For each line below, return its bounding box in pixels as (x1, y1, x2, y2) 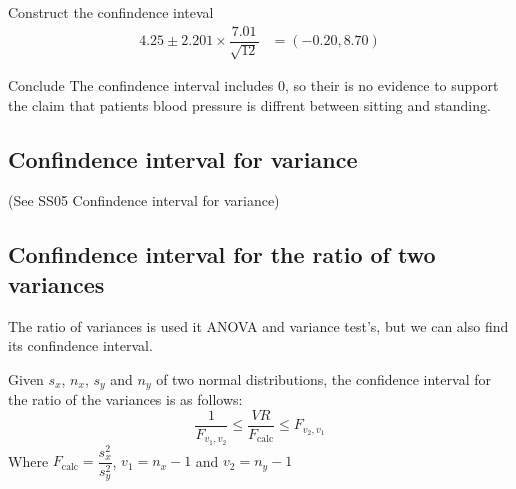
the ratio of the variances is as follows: (8, 389, 243, 410)
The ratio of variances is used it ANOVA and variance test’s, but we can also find (8, 315, 509, 336)
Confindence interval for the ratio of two (8, 239, 436, 270)
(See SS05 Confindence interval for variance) (8, 190, 280, 211)
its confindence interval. (8, 335, 153, 356)
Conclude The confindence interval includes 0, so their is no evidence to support (8, 75, 499, 96)
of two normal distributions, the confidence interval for (156, 368, 491, 389)
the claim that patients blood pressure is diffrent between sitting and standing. (8, 94, 491, 115)
